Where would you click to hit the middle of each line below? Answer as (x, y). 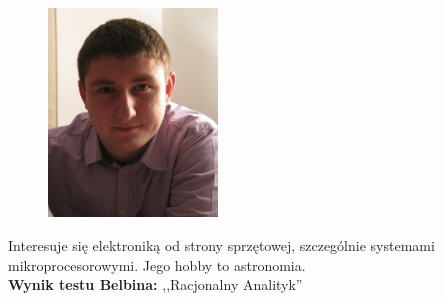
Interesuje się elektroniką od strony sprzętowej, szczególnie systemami (221, 244)
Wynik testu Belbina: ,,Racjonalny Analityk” (155, 284)
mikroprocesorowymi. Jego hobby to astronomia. (157, 264)
